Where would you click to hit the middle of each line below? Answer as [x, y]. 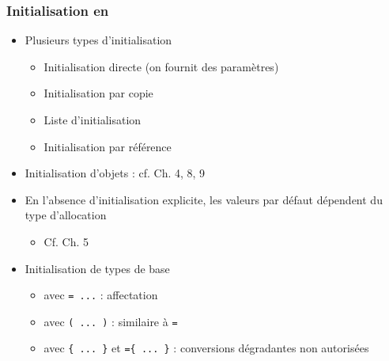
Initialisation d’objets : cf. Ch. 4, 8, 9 [115, 173]
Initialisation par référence [108, 146]
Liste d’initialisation [93, 120]
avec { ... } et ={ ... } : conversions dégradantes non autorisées [206, 348]
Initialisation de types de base [97, 268]
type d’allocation [66, 215]
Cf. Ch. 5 [66, 241]
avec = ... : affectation [101, 295]
